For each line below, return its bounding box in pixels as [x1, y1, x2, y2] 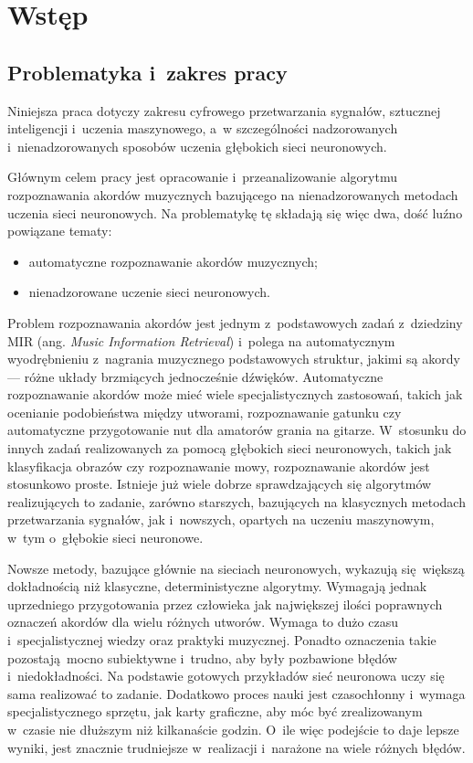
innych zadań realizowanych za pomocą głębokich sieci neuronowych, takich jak [7, 439, 452, 458]
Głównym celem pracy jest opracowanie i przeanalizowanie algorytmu [7, 167, 397, 186]
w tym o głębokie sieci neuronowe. [7, 528, 204, 547]
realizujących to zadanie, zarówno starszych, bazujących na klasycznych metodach [7, 492, 466, 511]
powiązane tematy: [7, 221, 112, 240]
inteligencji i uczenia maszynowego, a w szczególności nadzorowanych [7, 119, 398, 138]
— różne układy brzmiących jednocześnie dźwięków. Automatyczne [7, 366, 384, 386]
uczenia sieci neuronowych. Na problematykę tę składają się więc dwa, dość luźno [7, 203, 463, 222]
